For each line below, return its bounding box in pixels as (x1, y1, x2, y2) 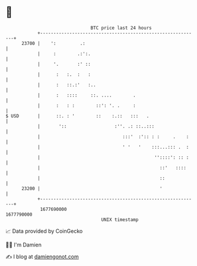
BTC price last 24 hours (90, 25, 152, 31)
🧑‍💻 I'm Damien (5, 241, 42, 248)
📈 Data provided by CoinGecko (5, 227, 83, 235)
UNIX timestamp (101, 216, 139, 223)
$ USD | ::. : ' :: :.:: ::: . (5, 113, 150, 119)
